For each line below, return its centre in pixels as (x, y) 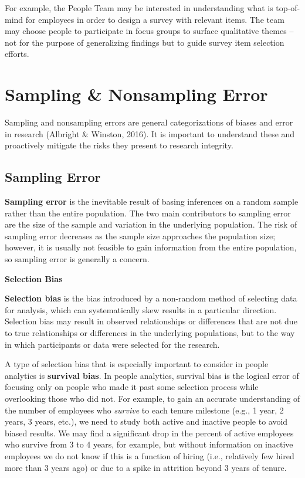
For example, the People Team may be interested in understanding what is (139, 8)
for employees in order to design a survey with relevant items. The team (155, 19)
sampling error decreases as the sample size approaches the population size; (140, 235)
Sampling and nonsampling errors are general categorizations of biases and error (149, 122)
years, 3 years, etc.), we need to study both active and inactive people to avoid (146, 421)
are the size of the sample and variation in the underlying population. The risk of (151, 224)
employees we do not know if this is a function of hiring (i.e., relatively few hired (150, 455)
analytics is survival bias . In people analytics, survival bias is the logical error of (152, 375)
